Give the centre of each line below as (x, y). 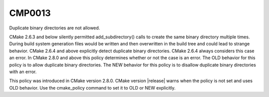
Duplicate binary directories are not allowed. (55, 28)
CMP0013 (30, 13)
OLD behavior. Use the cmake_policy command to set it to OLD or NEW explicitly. (92, 88)
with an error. (23, 72)
